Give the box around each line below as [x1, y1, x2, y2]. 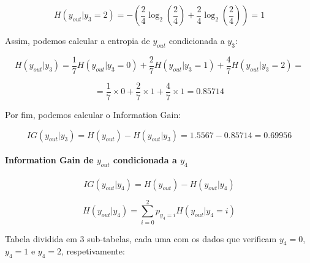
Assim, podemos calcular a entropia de [5, 34, 150, 46]
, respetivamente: [61, 245, 125, 257]
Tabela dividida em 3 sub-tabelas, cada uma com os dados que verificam [5, 232, 277, 245]
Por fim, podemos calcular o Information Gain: [5, 108, 181, 120]
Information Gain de [5, 154, 94, 166]
